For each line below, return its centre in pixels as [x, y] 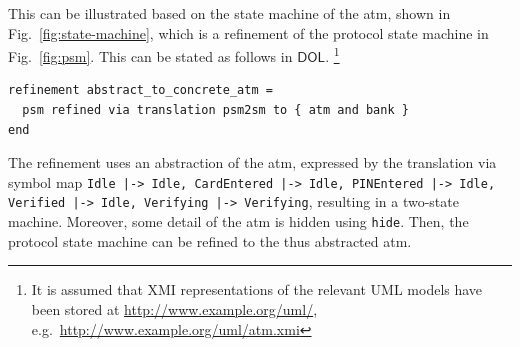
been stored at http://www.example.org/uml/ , [174, 308]
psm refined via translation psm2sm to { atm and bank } [215, 110]
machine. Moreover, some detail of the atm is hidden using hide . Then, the [238, 221]
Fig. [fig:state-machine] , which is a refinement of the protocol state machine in [248, 32]
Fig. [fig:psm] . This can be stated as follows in [150, 55]
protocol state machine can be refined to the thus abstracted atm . [210, 240]
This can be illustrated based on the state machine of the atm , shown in [229, 13]
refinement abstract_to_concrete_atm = [140, 90]
